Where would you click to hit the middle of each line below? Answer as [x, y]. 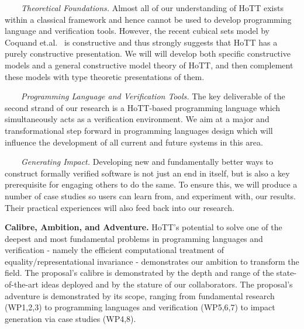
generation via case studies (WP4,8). [70, 318]
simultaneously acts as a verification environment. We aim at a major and [137, 119]
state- [286, 273]
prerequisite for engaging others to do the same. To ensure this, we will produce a [151, 184]
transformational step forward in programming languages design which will [139, 130]
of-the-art [22, 284]
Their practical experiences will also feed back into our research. [120, 207]
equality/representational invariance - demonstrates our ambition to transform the [152, 261]
